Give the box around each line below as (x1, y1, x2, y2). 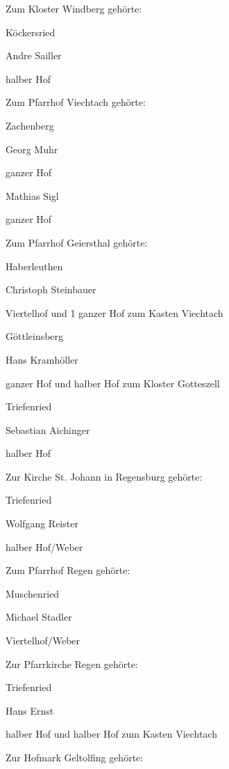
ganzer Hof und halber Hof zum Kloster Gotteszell (6, 375, 220, 390)
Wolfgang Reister (6, 516, 78, 531)
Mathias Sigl (6, 188, 59, 203)
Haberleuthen (6, 258, 63, 273)
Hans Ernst (6, 703, 54, 717)
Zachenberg (6, 118, 54, 132)
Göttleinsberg (6, 329, 64, 343)
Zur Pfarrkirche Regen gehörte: (6, 656, 138, 671)
